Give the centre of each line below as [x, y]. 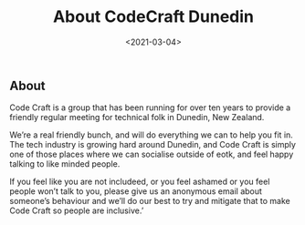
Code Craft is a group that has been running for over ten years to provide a [150, 107]
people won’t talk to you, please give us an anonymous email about [136, 191]
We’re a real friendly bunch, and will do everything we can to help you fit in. [152, 135]
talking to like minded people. [65, 164]
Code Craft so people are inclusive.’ [77, 210]
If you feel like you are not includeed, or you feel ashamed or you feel [140, 182]
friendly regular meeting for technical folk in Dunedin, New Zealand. [137, 118]
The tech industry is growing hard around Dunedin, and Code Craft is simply [153, 145]
